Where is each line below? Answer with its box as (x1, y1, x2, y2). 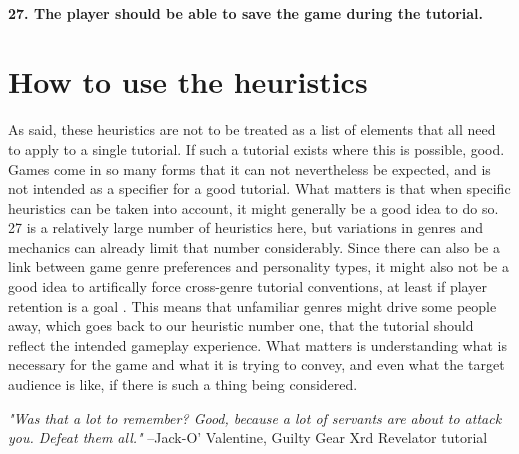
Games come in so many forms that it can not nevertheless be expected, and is (8, 158, 491, 179)
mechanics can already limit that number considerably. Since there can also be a (8, 236, 500, 257)
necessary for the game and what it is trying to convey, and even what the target (8, 354, 505, 375)
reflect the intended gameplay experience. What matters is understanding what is (8, 334, 508, 355)
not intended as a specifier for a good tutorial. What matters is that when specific (8, 178, 511, 199)
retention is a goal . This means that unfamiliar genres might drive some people (8, 295, 497, 316)
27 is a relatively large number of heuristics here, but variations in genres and (8, 217, 484, 238)
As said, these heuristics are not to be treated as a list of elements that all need (8, 119, 496, 140)
